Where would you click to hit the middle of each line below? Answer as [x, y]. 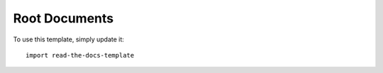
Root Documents [63, 18]
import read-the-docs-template [80, 55]
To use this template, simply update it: [68, 39]
